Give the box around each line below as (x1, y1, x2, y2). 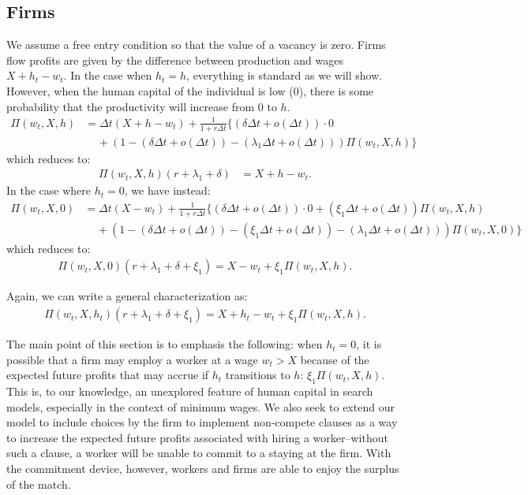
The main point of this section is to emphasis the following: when (6, 336, 323, 352)
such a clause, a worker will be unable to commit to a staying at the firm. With (6, 445, 391, 461)
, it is (356, 336, 382, 352)
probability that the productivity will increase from (6, 98, 255, 114)
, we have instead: (124, 182, 211, 199)
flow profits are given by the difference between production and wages (6, 51, 343, 68)
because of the (300, 351, 369, 367)
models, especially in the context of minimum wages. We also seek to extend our (6, 398, 395, 415)
